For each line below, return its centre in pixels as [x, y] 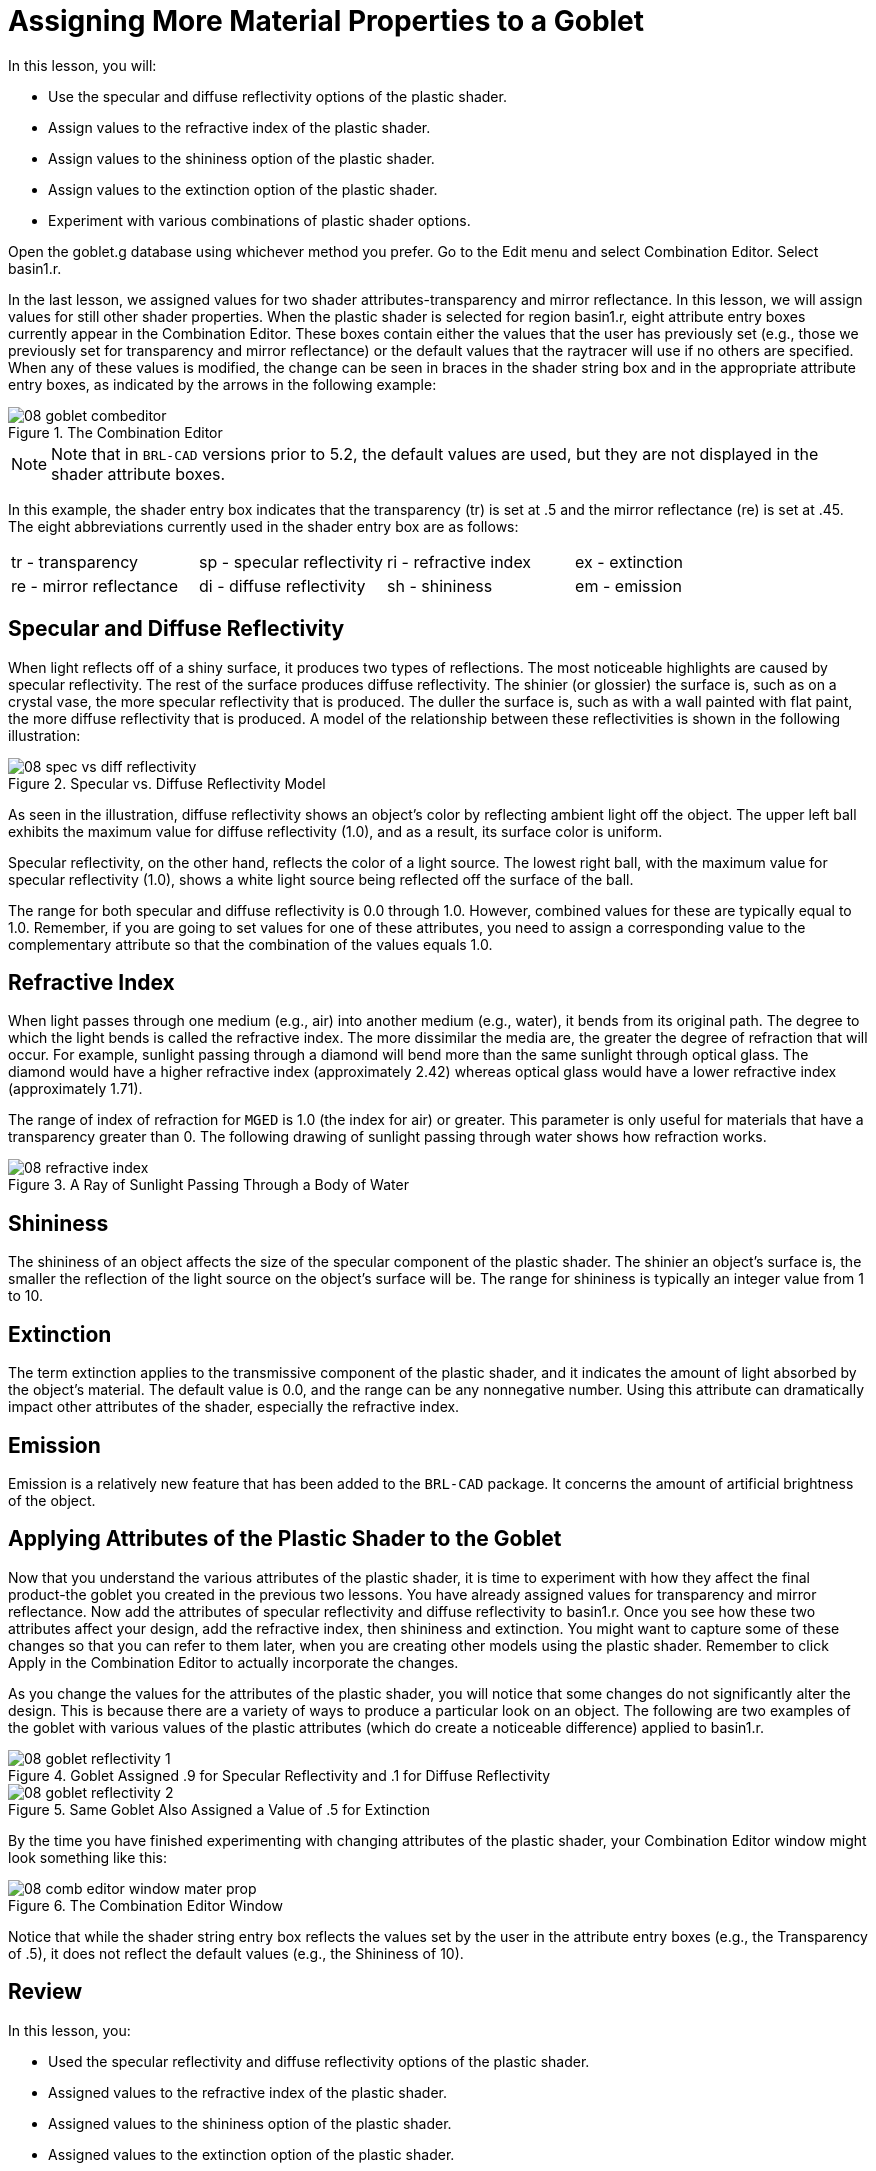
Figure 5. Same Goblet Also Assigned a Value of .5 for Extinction [219, 1809]
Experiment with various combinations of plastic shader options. [259, 220]
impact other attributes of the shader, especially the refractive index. [234, 1407]
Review [45, 1992]
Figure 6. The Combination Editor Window [145, 1905]
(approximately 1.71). [75, 1089]
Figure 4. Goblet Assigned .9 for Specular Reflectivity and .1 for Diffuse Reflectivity [279, 1775]
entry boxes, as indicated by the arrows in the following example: [222, 384]
